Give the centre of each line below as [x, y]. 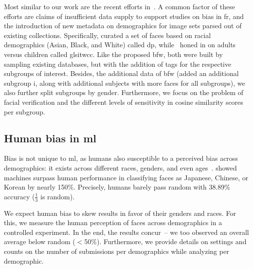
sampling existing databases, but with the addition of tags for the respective [118, 64]
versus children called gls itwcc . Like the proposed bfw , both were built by [113, 54]
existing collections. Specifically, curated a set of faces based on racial [108, 35]
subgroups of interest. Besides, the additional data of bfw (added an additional [121, 73]
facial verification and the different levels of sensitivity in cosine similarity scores [124, 102]
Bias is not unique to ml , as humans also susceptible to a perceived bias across [121, 158]
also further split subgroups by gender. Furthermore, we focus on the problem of [124, 92]
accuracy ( [19, 196]
